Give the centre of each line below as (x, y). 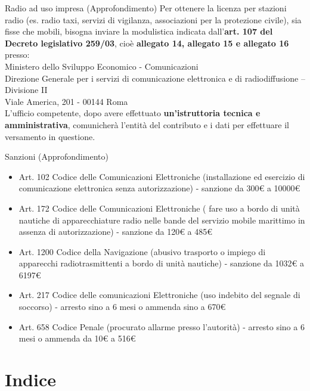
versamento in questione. (50, 136)
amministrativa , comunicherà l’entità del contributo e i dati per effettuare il (147, 124)
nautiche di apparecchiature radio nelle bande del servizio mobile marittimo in (162, 220)
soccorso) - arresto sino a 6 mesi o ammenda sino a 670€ (122, 307)
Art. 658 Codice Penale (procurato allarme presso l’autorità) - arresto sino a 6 (162, 326)
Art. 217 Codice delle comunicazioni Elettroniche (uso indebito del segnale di (159, 295)
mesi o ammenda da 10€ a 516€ (77, 338)
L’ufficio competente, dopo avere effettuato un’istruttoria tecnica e (133, 113)
